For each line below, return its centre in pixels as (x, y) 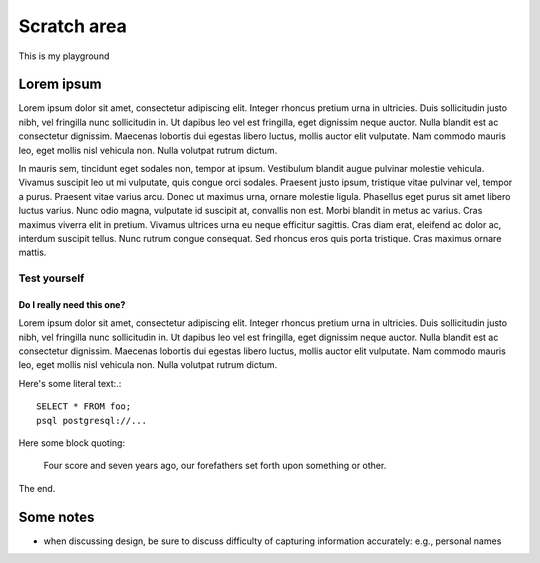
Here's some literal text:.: (70, 383)
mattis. (32, 252)
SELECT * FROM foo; (84, 406)
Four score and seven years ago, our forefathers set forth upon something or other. (215, 466)
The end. (37, 488)
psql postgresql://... (92, 420)
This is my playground (64, 56)
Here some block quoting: (71, 443)
